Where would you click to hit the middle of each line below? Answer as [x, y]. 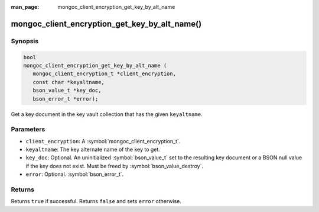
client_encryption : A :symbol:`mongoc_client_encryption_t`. [103, 141]
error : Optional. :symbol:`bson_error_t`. [75, 174]
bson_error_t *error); [66, 99]
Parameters [28, 129]
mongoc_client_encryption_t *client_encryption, [105, 74]
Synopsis [25, 41]
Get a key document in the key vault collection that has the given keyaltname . [107, 114]
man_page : [25, 7]
